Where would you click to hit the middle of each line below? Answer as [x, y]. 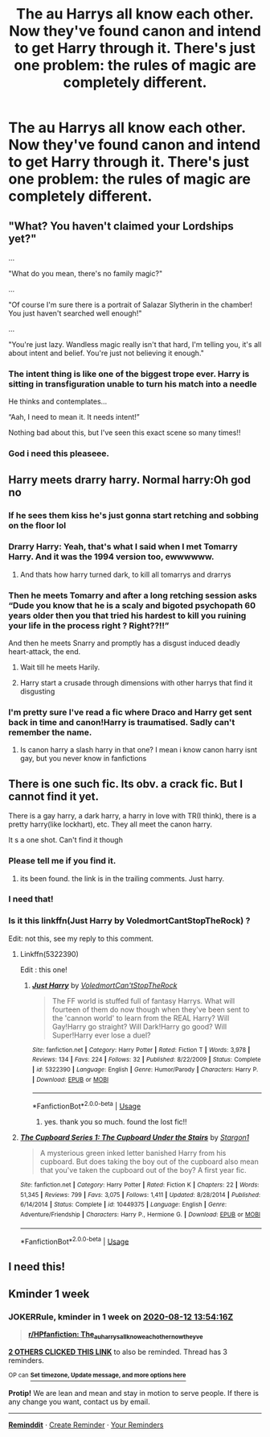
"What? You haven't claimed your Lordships [121, 226]
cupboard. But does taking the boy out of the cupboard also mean [149, 1162]
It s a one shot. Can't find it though [65, 840]
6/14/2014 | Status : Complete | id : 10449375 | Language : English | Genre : [123, 1205]
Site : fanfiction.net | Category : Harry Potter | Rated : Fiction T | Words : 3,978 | [141, 1050]
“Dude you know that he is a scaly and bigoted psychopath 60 [132, 605]
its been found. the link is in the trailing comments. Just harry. [122, 878]
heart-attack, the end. [45, 652]
